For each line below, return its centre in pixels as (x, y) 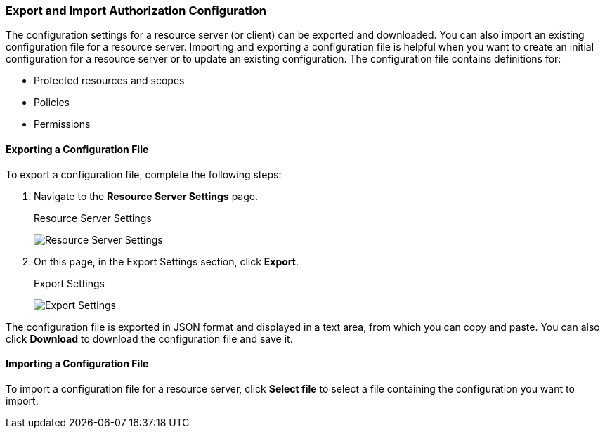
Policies (52, 103)
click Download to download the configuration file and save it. (149, 338)
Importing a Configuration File (77, 364)
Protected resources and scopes (109, 81)
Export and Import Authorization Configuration (136, 11)
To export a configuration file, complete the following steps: (144, 174)
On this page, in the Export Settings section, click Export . (166, 261)
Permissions (62, 124)
